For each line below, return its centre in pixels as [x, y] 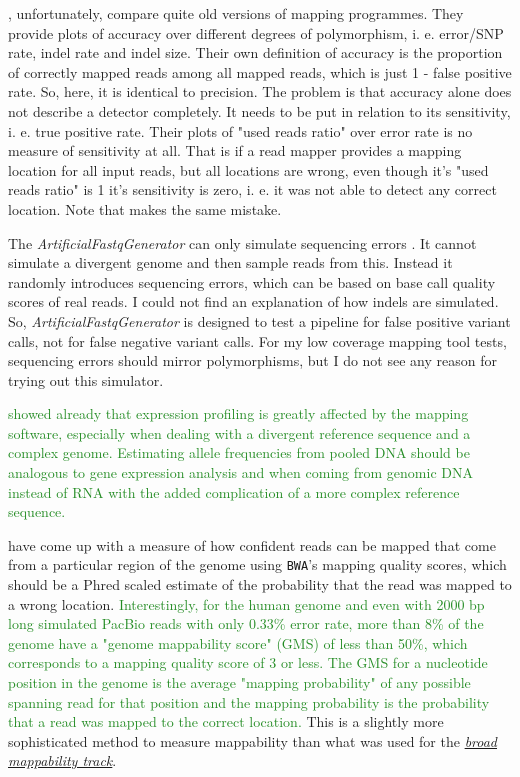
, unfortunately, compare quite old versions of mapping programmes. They [236, 13]
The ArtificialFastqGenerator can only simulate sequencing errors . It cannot [242, 242]
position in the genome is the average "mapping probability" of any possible [239, 682]
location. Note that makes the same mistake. [145, 208]
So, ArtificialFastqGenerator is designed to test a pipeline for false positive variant [259, 320]
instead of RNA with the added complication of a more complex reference [234, 491]
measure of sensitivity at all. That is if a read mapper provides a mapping [235, 150]
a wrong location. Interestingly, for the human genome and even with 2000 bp [246, 603]
